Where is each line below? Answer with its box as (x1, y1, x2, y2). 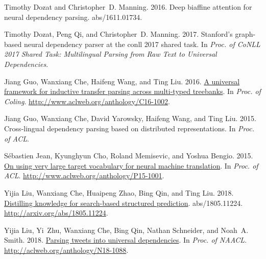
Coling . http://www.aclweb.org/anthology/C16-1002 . (4, 96, 170, 106)
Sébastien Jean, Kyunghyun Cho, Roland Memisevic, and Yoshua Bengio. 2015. (4, 150, 253, 161)
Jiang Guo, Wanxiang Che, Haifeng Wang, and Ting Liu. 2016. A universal (4, 76, 240, 86)
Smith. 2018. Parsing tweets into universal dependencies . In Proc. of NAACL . (4, 234, 247, 245)
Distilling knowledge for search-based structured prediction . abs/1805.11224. (4, 197, 243, 208)
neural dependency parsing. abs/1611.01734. (4, 11, 142, 22)
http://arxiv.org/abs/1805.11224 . (4, 207, 108, 218)
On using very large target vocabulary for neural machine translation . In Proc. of (4, 160, 258, 171)
